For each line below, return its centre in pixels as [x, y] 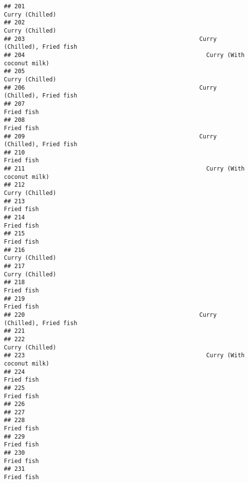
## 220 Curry [110, 315]
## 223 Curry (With [124, 356]
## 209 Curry [110, 136]
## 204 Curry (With [124, 55]
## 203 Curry [110, 39]
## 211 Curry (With [124, 169]
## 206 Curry [110, 87]
